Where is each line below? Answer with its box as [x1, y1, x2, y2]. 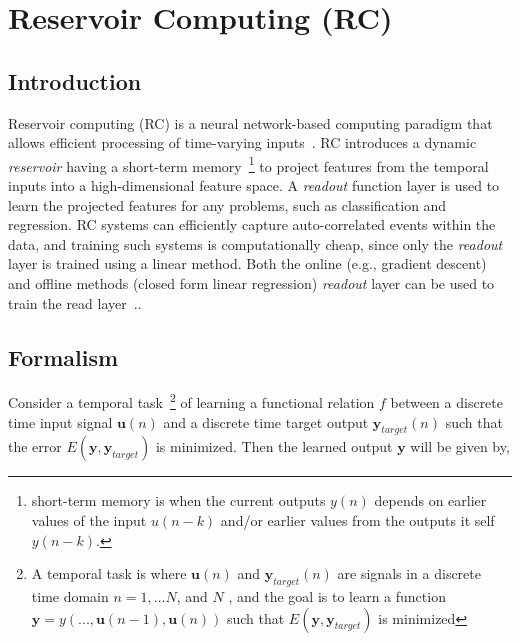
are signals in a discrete [337, 563, 481, 584]
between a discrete [390, 392, 503, 413]
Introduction [8, 65, 142, 96]
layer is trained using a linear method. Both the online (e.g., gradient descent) [8, 253, 487, 274]
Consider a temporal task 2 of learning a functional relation [8, 389, 375, 413]
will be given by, [410, 436, 510, 457]
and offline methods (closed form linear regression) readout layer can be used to [8, 272, 495, 293]
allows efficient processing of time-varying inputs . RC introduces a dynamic [8, 132, 477, 153]
